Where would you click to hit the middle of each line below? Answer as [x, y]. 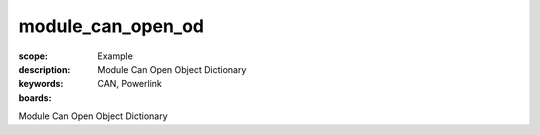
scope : [33, 56]
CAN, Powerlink [129, 84]
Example [115, 56]
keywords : [41, 84]
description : [44, 69]
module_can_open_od [111, 26]
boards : [35, 97]
